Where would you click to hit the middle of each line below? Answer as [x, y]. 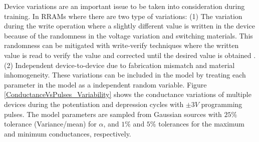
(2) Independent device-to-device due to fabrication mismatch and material [119, 65]
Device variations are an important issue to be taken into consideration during [124, 6]
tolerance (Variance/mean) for [50, 124]
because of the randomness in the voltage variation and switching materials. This [128, 35]
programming [222, 104]
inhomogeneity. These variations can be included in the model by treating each [125, 75]
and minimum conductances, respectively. [68, 133]
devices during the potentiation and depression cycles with [94, 104]
